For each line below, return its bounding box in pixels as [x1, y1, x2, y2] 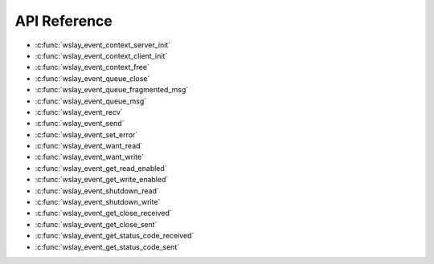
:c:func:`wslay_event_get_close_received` [35, 209, 172, 218]
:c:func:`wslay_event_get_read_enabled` [35, 163, 168, 173]
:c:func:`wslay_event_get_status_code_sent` [35, 242, 180, 252]
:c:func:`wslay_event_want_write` [35, 152, 145, 162]
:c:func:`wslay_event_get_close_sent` [35, 219, 158, 229]
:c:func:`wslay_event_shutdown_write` [35, 197, 161, 207]
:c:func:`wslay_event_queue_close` [35, 73, 150, 83]
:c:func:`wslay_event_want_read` [35, 141, 143, 151]
